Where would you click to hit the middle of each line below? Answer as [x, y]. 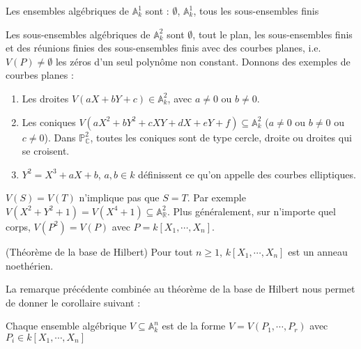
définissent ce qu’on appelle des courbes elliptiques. [247, 174]
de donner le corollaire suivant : [73, 302]
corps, [18, 226]
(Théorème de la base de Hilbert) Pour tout [99, 251]
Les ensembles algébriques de [68, 10]
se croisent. [46, 151]
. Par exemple [216, 197]
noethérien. [30, 265]
